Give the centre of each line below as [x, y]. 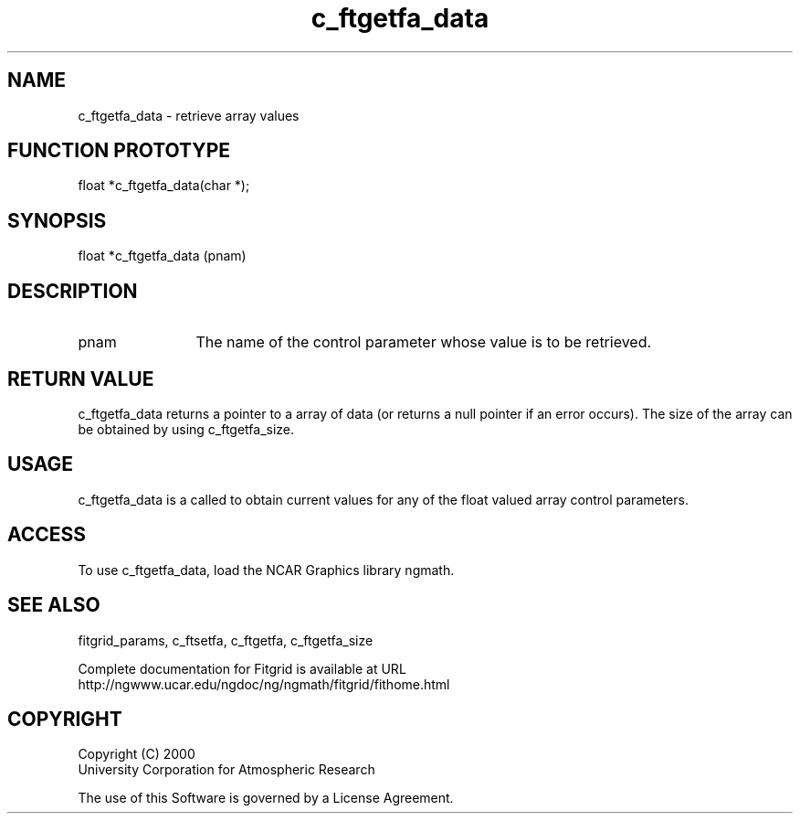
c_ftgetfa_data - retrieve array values [189, 115]
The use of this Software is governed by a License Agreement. [266, 798]
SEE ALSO [54, 605]
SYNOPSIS [57, 220]
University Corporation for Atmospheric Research [226, 770]
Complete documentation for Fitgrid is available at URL [242, 668]
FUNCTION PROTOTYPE [119, 151]
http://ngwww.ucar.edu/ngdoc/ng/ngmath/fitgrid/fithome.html [264, 684]
